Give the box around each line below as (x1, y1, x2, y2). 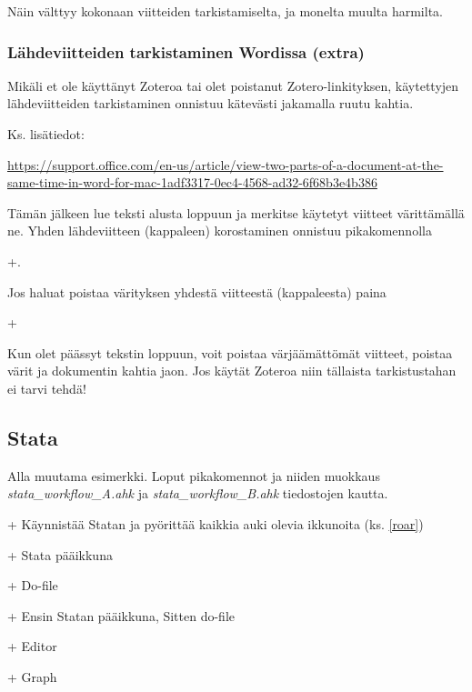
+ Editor (7, 637, 57, 656)
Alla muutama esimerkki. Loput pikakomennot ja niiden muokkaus (7, 466, 380, 485)
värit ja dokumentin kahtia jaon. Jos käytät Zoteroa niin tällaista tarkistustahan (7, 361, 457, 380)
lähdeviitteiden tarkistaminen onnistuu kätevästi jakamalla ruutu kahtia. (7, 94, 414, 113)
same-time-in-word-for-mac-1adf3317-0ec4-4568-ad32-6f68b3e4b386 (7, 173, 377, 192)
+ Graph (7, 667, 57, 686)
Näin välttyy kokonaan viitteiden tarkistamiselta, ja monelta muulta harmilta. (7, 2, 443, 20)
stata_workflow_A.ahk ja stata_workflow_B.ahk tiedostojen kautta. (7, 484, 388, 503)
